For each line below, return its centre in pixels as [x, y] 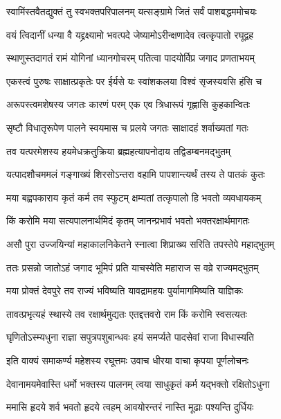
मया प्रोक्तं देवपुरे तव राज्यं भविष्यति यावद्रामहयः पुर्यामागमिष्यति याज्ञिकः [125, 291]
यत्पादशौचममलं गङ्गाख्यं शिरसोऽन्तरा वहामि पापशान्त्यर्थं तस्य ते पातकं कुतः [136, 174]
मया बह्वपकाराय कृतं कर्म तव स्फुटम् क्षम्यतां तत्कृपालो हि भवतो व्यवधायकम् [134, 197]
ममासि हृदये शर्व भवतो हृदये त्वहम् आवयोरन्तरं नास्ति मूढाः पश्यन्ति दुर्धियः [130, 407]
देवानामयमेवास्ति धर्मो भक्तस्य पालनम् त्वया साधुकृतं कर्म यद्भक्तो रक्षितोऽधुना [138, 383]
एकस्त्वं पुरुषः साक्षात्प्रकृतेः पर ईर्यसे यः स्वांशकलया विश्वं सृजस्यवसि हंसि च [134, 81]
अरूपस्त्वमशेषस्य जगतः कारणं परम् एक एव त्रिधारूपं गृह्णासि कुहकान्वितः [128, 104]
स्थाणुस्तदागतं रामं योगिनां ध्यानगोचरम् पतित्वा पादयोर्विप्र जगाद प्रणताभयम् [130, 58]
